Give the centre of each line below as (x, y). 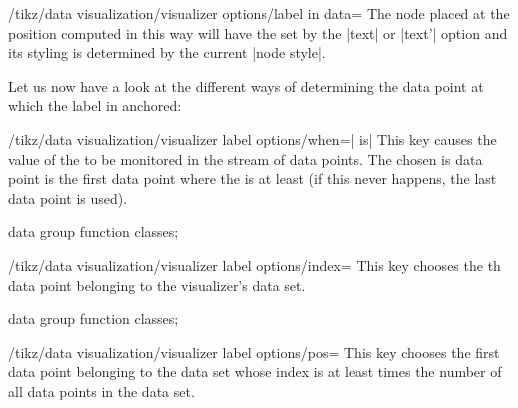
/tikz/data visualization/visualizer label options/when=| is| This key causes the (252, 138)
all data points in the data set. (101, 390)
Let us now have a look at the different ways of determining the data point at (246, 85)
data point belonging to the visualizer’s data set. (157, 284)
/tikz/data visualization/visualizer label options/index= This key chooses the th (254, 264)
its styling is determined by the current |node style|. (167, 52)
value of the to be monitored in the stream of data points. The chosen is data (245, 158)
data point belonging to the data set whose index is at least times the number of (255, 371)
